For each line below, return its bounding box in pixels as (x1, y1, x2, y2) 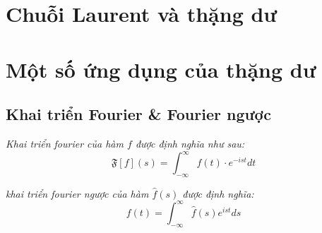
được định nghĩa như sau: (135, 136, 245, 150)
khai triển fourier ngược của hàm (6, 186, 149, 201)
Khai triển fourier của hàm (6, 136, 124, 150)
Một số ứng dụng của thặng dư (6, 54, 316, 83)
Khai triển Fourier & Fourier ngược (6, 103, 272, 125)
